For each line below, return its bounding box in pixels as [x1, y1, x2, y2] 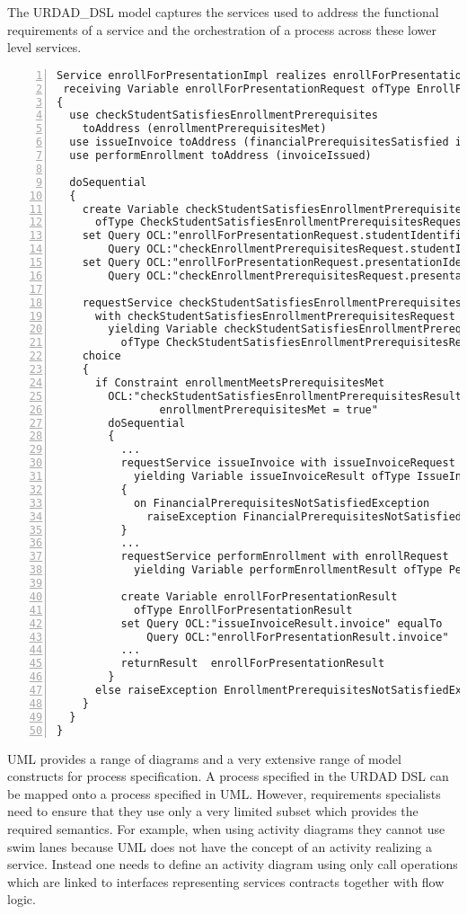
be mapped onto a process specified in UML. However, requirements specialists [7, 784, 441, 803]
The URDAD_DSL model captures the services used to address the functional [7, 3, 439, 21]
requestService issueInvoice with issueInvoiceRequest [120, 457, 455, 470]
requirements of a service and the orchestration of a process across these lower [7, 20, 437, 39]
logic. [7, 890, 36, 909]
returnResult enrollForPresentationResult [120, 657, 385, 670]
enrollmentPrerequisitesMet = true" [159, 403, 378, 416]
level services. [7, 38, 82, 57]
